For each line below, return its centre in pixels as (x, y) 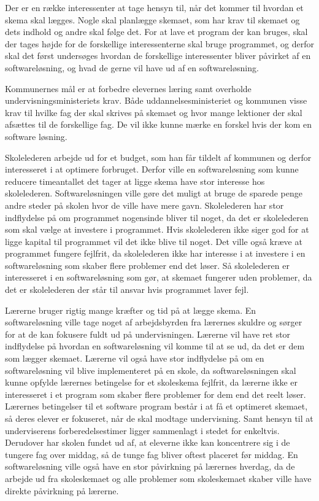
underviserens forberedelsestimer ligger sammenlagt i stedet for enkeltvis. (142, 430)
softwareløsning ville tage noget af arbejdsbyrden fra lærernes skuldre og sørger (154, 322)
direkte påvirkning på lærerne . (62, 490)
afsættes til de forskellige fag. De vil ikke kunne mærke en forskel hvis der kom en (159, 124)
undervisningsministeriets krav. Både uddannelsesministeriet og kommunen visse (156, 100)
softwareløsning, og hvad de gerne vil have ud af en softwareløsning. (132, 67)
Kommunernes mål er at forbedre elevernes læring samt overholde (128, 88)
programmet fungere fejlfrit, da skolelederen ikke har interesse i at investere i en (155, 253)
